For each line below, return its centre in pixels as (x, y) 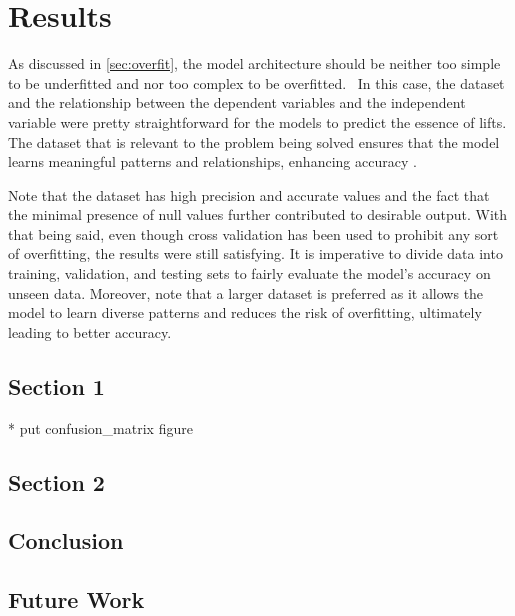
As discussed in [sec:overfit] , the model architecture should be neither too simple (254, 63)
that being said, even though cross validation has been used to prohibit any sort (253, 233)
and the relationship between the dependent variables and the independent (237, 102)
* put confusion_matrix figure (100, 427)
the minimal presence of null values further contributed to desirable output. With (258, 214)
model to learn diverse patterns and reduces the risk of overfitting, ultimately (245, 312)
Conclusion (66, 540)
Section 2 (56, 481)
